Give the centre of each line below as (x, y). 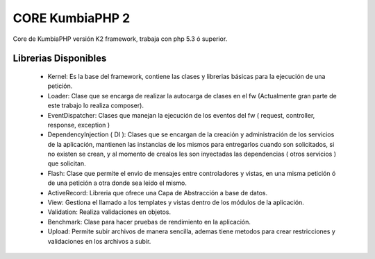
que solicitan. (67, 163)
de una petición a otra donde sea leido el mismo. (117, 183)
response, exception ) (79, 125)
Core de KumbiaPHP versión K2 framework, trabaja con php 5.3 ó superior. (120, 39)
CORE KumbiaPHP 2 (72, 18)
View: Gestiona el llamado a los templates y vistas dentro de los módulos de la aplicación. (176, 203)
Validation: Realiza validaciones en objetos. (109, 212)
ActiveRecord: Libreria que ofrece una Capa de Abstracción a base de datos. (157, 193)
